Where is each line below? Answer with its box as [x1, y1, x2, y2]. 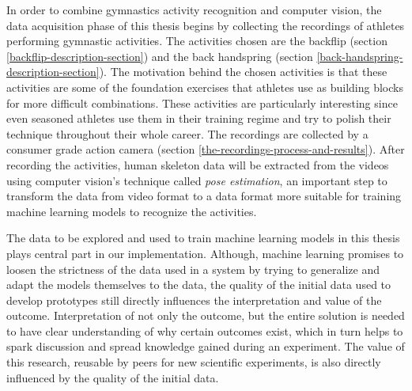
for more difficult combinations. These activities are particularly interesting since [6, 94, 398, 111]
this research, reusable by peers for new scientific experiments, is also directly [6, 354, 381, 370]
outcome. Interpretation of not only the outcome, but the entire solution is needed [6, 307, 405, 324]
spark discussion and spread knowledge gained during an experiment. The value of [6, 338, 405, 355]
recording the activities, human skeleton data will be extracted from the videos [6, 156, 389, 173]
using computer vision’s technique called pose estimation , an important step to [6, 172, 387, 188]
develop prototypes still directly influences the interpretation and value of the [6, 291, 382, 308]
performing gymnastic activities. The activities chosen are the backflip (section [6, 32, 387, 49]
